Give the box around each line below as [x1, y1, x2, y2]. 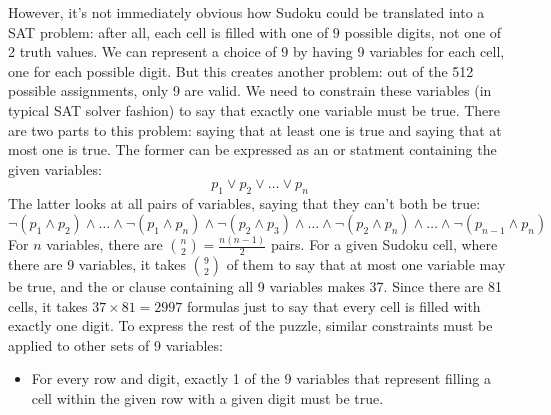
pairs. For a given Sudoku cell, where [270, 234, 498, 255]
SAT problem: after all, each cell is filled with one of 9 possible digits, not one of [8, 21, 502, 42]
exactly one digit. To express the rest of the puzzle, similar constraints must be [8, 315, 493, 336]
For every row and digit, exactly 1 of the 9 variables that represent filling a [31, 368, 491, 389]
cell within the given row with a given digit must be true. [31, 388, 384, 409]
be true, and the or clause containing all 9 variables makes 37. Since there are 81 [8, 276, 502, 297]
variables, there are [46, 234, 163, 255]
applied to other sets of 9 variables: [8, 334, 223, 355]
